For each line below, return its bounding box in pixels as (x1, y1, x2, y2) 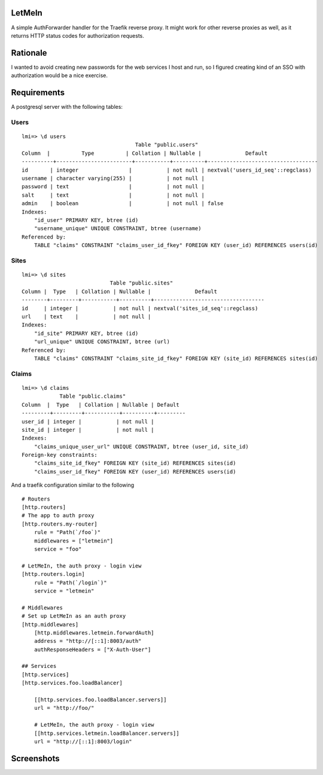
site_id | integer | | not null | (22, 426, 155, 433)
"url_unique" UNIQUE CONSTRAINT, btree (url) (33, 338, 170, 345)
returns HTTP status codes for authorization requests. (11, 32, 145, 39)
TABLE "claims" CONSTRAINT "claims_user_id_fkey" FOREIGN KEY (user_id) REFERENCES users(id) (33, 242, 318, 249)
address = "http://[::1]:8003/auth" (33, 637, 142, 645)
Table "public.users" (135, 141, 199, 148)
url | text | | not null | (22, 313, 151, 320)
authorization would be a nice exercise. (11, 72, 108, 79)
